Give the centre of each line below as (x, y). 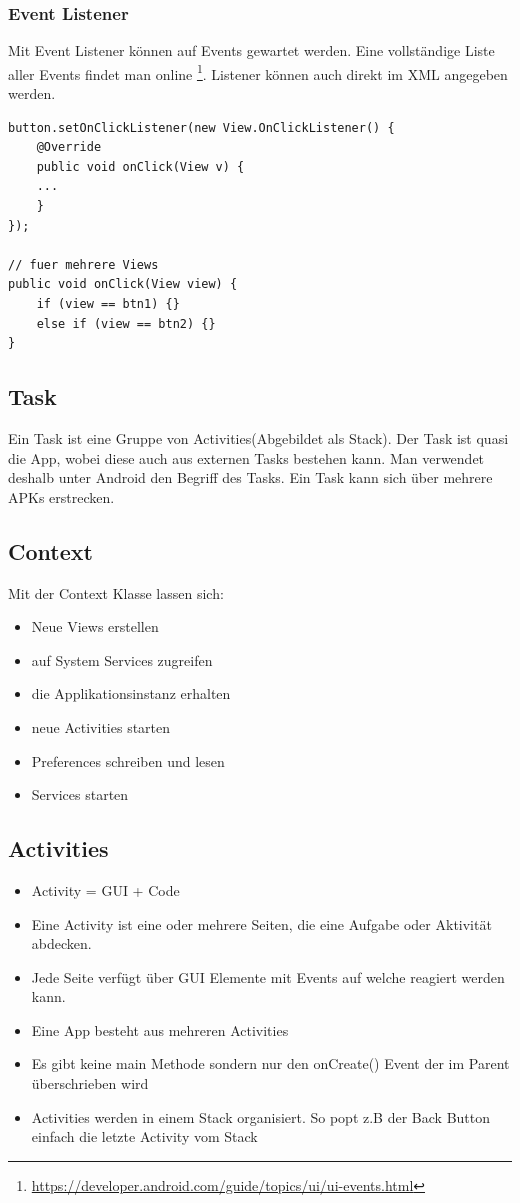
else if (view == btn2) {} (126, 323)
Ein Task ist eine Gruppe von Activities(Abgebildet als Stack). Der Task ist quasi (258, 437)
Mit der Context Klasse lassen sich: (116, 592)
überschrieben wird (90, 1083)
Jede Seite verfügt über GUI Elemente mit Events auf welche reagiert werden (268, 976)
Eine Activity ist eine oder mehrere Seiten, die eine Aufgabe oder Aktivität (261, 923)
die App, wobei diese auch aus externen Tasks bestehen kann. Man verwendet (246, 457)
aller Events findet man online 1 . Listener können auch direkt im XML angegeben (258, 72)
